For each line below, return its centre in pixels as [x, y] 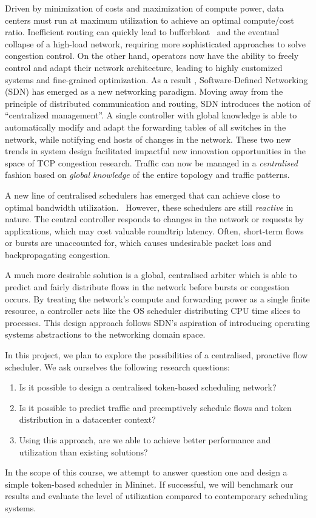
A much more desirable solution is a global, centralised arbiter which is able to [151, 275]
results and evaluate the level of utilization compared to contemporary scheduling [156, 496]
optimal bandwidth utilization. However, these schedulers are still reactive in [149, 207]
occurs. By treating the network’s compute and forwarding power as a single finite [157, 298]
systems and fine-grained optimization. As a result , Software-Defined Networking [156, 79]
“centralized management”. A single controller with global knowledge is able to [151, 115]
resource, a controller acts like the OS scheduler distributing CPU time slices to [153, 311]
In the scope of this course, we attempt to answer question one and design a [146, 472]
